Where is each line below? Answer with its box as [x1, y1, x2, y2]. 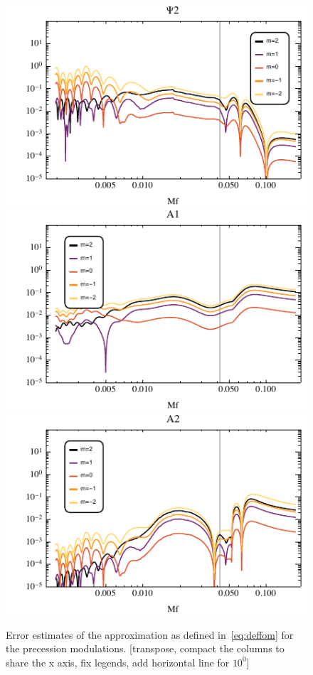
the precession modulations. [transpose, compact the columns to [6, 641, 285, 656]
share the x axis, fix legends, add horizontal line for [6, 654, 230, 669]
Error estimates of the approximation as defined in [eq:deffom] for [6, 627, 294, 642]
